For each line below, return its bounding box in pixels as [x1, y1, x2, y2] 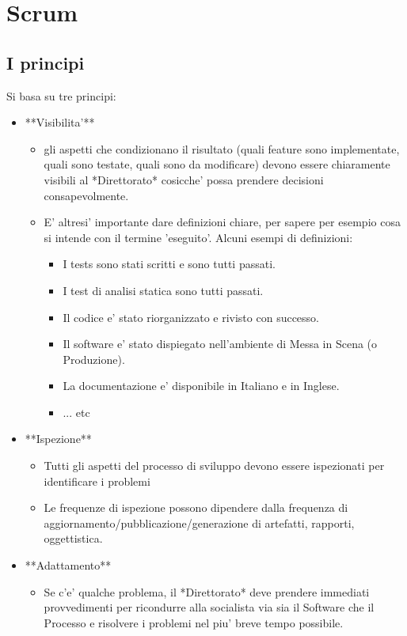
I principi [6, 50, 85, 74]
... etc [63, 403, 90, 420]
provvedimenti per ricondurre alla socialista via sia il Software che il [44, 599, 375, 615]
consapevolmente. [44, 187, 129, 203]
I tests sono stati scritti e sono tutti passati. [63, 256, 276, 272]
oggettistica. [44, 530, 103, 547]
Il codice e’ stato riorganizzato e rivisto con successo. [63, 309, 319, 325]
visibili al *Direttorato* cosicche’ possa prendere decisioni [44, 171, 324, 187]
